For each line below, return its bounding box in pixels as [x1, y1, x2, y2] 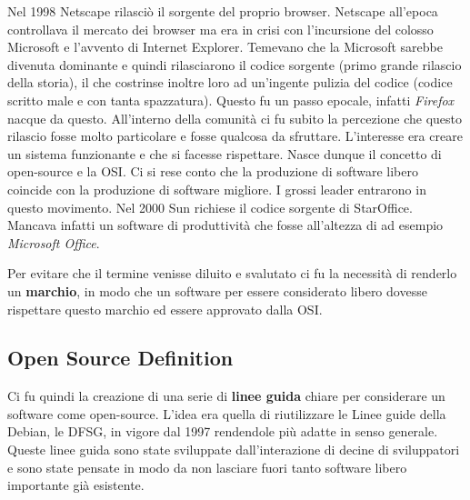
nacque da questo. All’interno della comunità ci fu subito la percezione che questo [7, 108, 463, 127]
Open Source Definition [7, 344, 234, 372]
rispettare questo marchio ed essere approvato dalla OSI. [7, 299, 323, 318]
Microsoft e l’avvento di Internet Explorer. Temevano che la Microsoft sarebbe [7, 37, 443, 56]
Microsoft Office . [7, 233, 100, 252]
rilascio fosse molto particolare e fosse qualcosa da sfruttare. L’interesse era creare [7, 126, 463, 145]
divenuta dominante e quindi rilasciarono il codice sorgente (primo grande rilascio [7, 55, 462, 74]
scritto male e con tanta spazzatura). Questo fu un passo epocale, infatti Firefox [7, 90, 455, 109]
